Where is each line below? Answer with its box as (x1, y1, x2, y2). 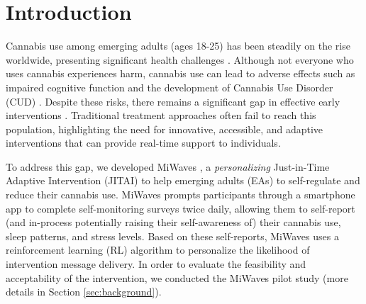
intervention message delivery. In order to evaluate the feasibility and (6, 257, 306, 271)
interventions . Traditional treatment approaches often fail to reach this (6, 108, 316, 123)
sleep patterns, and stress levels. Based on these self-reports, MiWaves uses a (6, 228, 339, 243)
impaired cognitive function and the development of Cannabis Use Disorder (6, 79, 333, 94)
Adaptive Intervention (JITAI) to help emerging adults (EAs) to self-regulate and (6, 173, 360, 188)
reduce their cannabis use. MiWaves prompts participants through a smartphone (6, 187, 355, 202)
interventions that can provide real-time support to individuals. (6, 135, 281, 150)
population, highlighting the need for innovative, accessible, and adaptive (6, 121, 323, 136)
